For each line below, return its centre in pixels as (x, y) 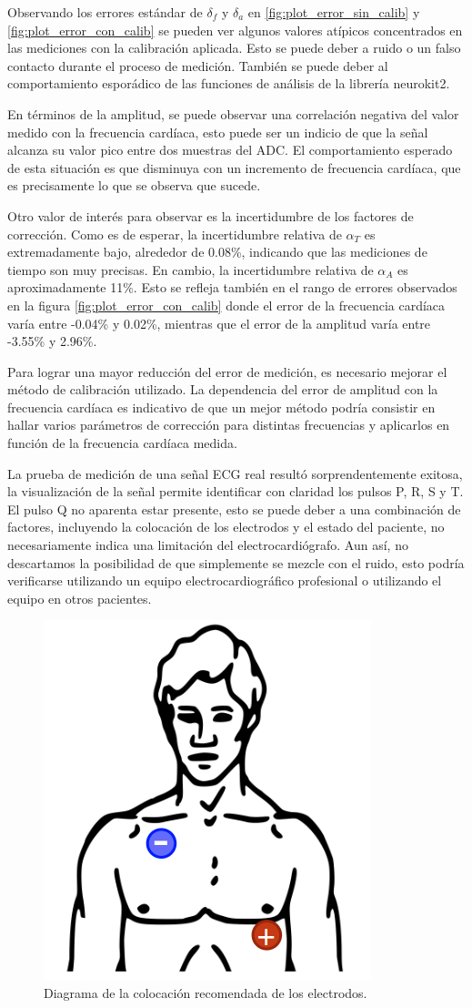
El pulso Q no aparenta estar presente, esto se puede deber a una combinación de (234, 509)
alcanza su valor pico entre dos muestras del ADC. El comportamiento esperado (230, 150)
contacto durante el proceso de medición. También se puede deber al (198, 65)
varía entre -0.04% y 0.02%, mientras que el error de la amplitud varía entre (219, 323)
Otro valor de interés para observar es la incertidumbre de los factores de (211, 215)
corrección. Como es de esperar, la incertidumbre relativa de (175, 234)
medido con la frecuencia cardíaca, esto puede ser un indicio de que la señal (218, 132)
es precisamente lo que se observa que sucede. (134, 185)
